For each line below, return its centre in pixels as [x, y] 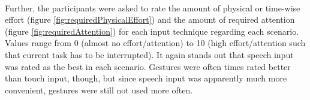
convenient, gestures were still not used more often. [99, 90]
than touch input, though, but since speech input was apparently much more [146, 78]
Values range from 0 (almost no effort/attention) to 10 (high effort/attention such [155, 43]
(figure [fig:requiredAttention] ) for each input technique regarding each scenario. [152, 31]
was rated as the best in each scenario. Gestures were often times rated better [148, 66]
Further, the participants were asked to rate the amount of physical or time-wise [153, 7]
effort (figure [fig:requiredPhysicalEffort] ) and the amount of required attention [150, 19]
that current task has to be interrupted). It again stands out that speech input [149, 54]
